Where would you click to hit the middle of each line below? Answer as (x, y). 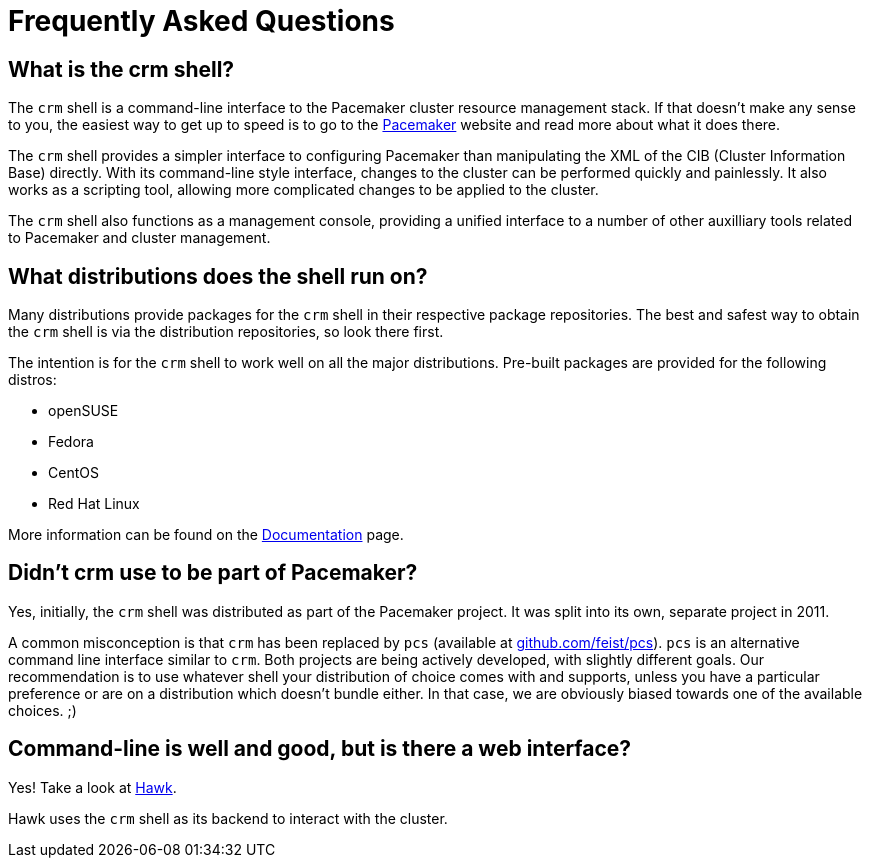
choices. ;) (42, 710)
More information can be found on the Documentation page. (206, 535)
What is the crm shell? (121, 69)
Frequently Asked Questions (201, 21)
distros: (32, 380)
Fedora (71, 442)
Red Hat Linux (94, 504)
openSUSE (83, 411)
